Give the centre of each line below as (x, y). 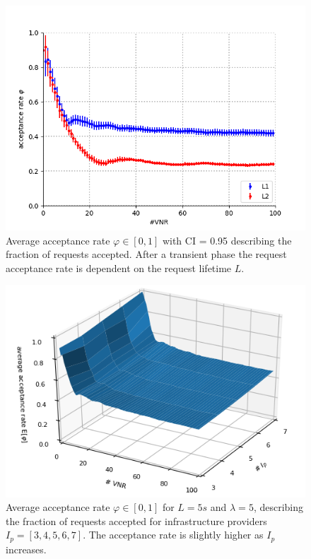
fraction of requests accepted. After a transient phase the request (146, 254)
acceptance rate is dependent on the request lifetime (119, 267)
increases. (26, 549)
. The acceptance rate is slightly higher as (173, 535)
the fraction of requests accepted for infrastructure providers (136, 520)
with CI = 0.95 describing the (227, 240)
